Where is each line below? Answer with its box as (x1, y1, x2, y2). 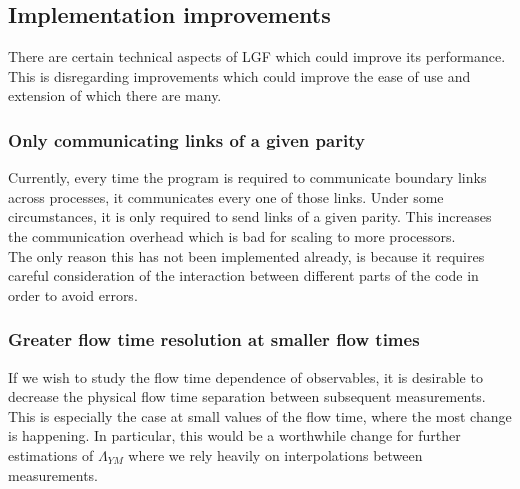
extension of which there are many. (8, 85, 222, 106)
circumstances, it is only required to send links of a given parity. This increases (8, 206, 492, 227)
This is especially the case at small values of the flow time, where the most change (8, 405, 512, 426)
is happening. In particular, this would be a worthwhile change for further (8, 425, 461, 446)
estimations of (8, 444, 94, 465)
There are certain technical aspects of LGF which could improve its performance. (8, 46, 506, 67)
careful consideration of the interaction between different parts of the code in (8, 265, 479, 286)
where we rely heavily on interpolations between (128, 444, 423, 465)
